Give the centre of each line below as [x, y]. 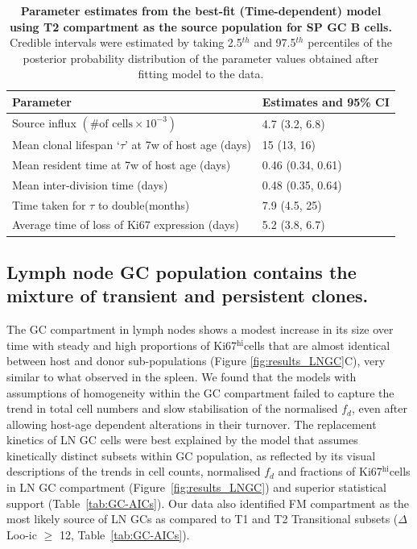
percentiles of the [350, 42]
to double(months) [144, 204]
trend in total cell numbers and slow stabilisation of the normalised [172, 408]
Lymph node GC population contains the [182, 271]
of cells [116, 124]
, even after [380, 408]
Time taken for [49, 204]
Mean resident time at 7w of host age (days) [122, 164]
